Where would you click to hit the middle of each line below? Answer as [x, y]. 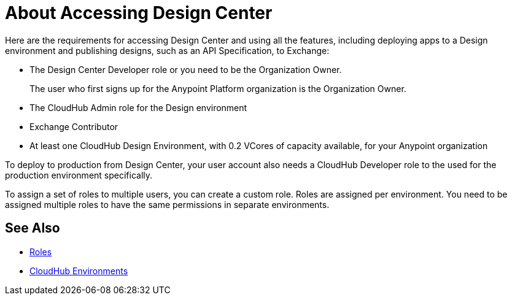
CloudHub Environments [79, 271]
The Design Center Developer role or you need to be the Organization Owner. [186, 69]
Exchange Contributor [74, 126]
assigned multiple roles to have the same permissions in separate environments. [167, 204]
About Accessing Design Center [139, 13]
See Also [33, 228]
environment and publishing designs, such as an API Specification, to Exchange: [167, 50]
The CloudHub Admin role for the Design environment [138, 107]
